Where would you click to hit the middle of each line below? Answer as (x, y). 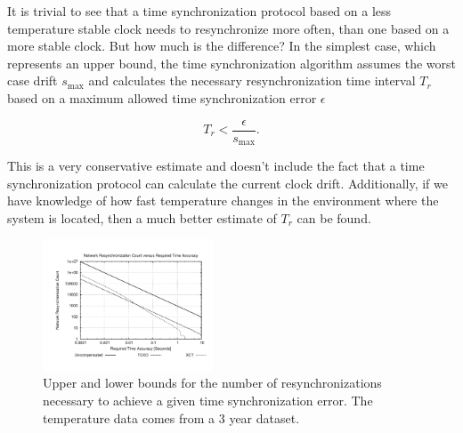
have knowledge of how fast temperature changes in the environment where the (223, 200)
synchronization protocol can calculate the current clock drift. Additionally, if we (227, 183)
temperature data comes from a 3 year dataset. (171, 417)
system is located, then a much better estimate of (142, 217)
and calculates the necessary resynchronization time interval (252, 80)
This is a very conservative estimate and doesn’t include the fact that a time (216, 166)
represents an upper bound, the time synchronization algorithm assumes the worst (231, 63)
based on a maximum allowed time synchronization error (162, 97)
